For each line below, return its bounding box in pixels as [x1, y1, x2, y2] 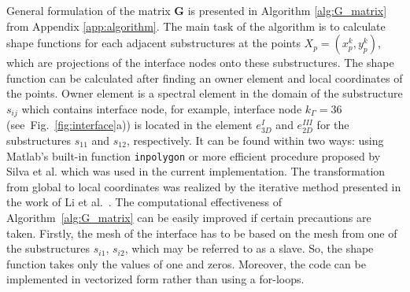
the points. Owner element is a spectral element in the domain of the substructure [6, 85, 403, 102]
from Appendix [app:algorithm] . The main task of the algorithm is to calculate [6, 17, 386, 34]
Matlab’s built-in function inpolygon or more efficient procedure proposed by [6, 147, 381, 164]
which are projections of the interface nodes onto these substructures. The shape [6, 54, 394, 71]
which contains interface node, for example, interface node [21, 100, 302, 116]
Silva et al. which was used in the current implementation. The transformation [6, 163, 386, 179]
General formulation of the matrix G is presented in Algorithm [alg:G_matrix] [6, 2, 387, 18]
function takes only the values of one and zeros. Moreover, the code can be [6, 255, 366, 272]
